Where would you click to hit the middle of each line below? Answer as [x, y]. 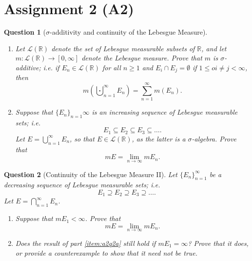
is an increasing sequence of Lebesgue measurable [165, 112]
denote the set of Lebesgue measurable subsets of [123, 48]
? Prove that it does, [218, 243]
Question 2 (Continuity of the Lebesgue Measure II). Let [91, 174]
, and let [214, 48]
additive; [28, 67]
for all [111, 67]
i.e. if [51, 67]
